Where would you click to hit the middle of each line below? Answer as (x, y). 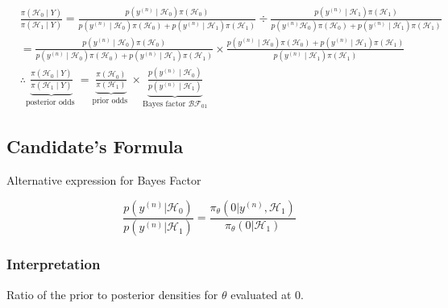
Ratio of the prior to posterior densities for (112, 294)
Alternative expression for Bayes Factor (104, 180)
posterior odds (50, 102)
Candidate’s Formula (95, 146)
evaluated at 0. (267, 294)
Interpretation (54, 264)
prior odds (110, 100)
